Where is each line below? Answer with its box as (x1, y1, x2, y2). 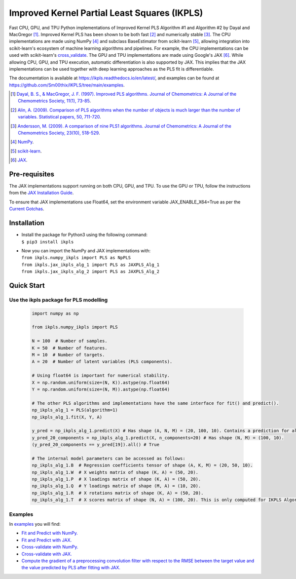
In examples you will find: (9, 521, 61, 527)
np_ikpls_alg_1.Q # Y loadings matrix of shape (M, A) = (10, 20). (32, 483, 201, 489)
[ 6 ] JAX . (10, 157, 28, 163)
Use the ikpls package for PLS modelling (9, 296, 108, 303)
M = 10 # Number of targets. (32, 352, 105, 358)
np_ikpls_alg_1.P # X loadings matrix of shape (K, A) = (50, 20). (32, 476, 201, 482)
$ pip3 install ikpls (21, 239, 74, 244)
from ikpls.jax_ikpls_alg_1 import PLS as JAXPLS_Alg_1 (21, 262, 160, 268)
